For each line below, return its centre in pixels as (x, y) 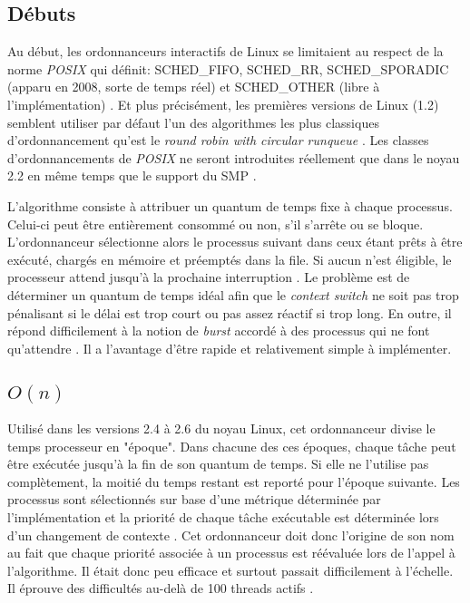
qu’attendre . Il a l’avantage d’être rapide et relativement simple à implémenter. (230, 348)
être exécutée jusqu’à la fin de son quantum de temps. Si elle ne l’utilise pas (218, 464)
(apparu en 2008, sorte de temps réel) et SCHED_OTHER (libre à (194, 87)
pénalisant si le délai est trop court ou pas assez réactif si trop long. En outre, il (230, 312)
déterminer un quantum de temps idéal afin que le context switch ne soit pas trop (233, 294)
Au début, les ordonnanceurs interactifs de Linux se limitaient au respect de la (225, 51)
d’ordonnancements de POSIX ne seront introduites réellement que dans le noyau (234, 157)
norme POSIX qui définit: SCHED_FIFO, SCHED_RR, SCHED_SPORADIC (228, 68)
